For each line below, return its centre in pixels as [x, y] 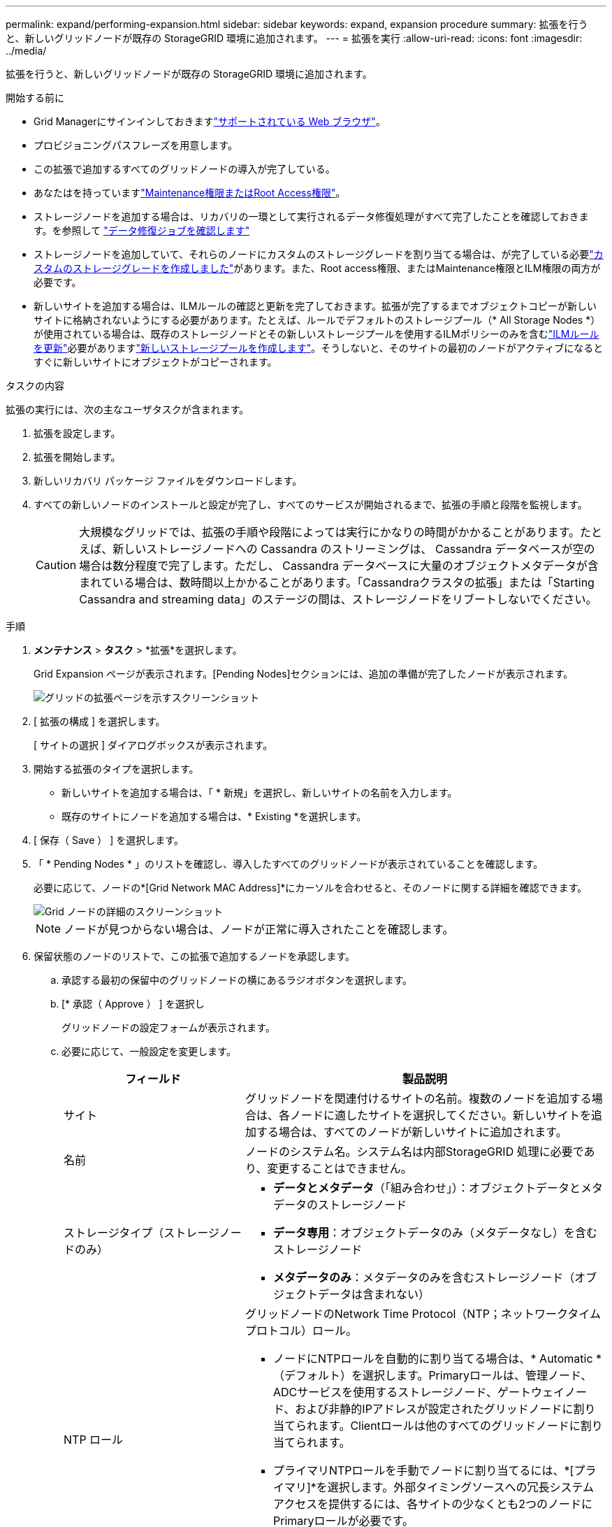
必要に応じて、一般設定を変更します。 [149, 1051]
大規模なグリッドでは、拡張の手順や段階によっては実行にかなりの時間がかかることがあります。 [330, 532]
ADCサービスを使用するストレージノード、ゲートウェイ [418, 1392]
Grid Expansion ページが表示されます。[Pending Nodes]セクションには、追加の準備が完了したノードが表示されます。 [304, 674]
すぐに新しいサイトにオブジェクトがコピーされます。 [155, 362]
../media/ [26, 51]
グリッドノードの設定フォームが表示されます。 [168, 1027]
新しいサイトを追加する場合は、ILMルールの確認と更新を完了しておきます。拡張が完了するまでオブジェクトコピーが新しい [315, 306]
